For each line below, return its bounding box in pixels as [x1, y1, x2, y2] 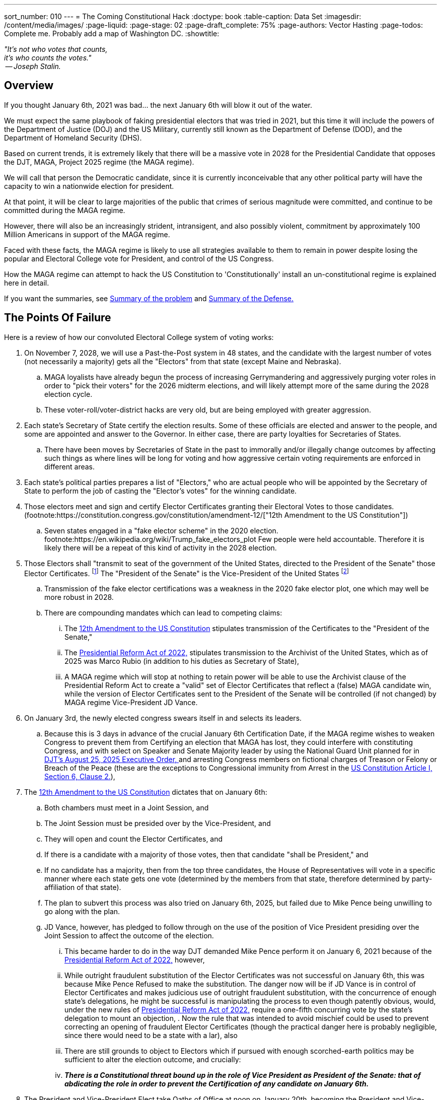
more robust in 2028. [44, 593, 114, 602]
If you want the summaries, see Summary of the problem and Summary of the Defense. [4, 294, 294, 303]
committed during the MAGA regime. [4, 205, 125, 215]
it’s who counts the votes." [4, 53, 92, 62]
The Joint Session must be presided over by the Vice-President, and [44, 819, 271, 828]
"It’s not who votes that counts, [4, 45, 108, 53]
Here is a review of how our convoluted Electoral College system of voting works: [4, 332, 274, 341]
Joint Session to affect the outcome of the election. [44, 931, 214, 940]
